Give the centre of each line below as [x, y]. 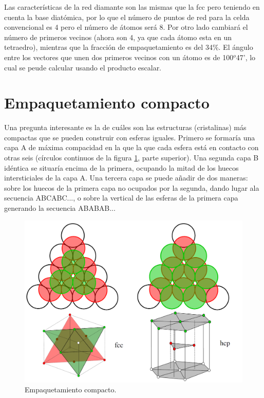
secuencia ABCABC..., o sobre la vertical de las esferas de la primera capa [121, 198]
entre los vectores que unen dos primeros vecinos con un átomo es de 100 [119, 57]
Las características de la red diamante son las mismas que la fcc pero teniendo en [132, 7]
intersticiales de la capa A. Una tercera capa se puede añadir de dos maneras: [126, 178]
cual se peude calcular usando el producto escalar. [83, 67]
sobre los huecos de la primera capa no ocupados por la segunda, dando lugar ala [132, 187]
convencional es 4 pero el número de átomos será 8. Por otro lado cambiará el [126, 27]
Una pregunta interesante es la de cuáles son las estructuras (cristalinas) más [125, 127]
